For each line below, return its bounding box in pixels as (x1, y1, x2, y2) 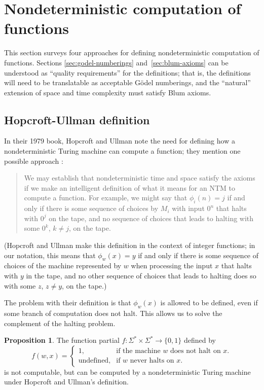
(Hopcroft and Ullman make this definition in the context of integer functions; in (4, 240, 255, 251)
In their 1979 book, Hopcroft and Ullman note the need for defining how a (4, 135, 235, 146)
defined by (183, 335, 216, 345)
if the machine (116, 347, 161, 355)
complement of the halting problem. (4, 317, 116, 328)
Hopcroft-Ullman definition (4, 112, 150, 127)
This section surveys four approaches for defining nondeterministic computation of (4, 47, 259, 58)
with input (172, 203, 205, 214)
